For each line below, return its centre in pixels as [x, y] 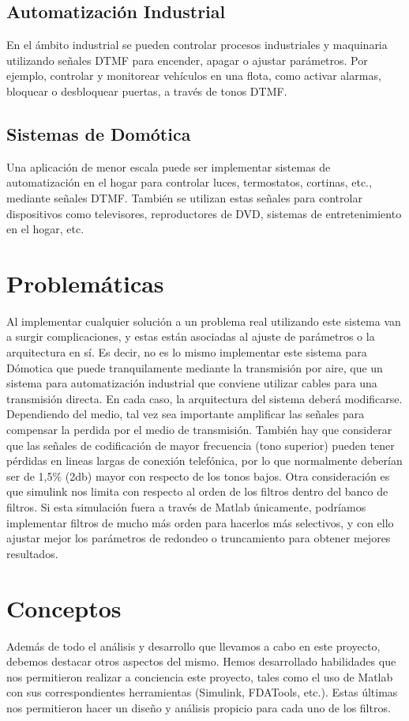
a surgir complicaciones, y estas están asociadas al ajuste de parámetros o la [191, 336]
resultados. [32, 553]
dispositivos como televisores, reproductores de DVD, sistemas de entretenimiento [204, 213]
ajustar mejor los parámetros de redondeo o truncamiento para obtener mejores [199, 538]
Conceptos [64, 608]
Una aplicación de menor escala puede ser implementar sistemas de [169, 166]
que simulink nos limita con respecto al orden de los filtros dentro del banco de [197, 491]
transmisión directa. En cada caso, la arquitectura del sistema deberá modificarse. [204, 398]
